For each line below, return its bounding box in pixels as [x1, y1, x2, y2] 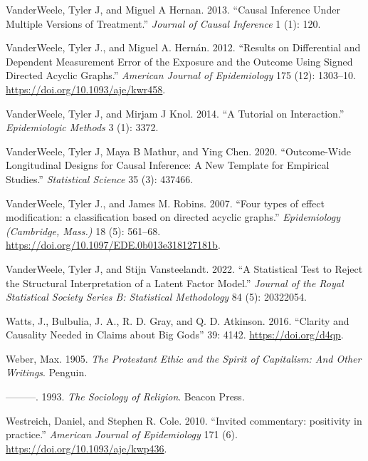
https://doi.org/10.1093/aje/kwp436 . [6, 440, 167, 455]
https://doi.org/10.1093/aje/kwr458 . [6, 81, 166, 96]
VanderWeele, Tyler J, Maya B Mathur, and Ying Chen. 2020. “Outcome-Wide [6, 143, 352, 158]
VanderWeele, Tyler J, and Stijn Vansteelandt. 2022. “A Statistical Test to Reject [6, 261, 363, 276]
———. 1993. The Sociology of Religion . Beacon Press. [6, 389, 245, 404]
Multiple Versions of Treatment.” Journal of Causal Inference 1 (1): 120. [6, 16, 321, 31]
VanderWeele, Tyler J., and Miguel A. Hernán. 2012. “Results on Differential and [6, 40, 361, 55]
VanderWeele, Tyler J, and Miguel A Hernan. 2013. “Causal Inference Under [6, 2, 340, 16]
